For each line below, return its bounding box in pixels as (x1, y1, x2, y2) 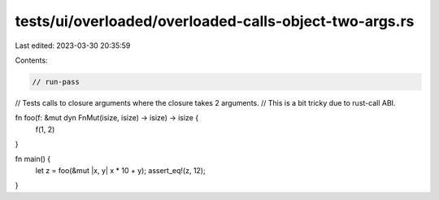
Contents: (15, 55, 48, 65)
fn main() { (15, 154, 51, 164)
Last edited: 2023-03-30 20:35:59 (15, 41, 131, 50)
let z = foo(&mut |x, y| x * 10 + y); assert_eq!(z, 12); (35, 165, 206, 175)
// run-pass (32, 77, 80, 86)
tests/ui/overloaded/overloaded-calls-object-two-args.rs (15, 12, 415, 30)
